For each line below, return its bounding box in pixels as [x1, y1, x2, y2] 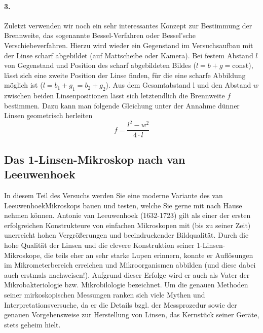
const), [232, 60, 253, 70]
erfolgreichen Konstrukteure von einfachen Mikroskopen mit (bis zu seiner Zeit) [4, 219, 251, 230]
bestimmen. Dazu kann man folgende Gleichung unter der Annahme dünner [4, 100, 240, 110]
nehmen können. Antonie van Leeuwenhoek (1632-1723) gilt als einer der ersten [4, 210, 251, 220]
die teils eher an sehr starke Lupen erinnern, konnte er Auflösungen [44, 249, 253, 260]
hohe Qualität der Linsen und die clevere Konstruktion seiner [4, 240, 195, 250]
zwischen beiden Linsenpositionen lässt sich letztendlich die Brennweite [4, 90, 225, 101]
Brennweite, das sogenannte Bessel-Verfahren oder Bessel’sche [4, 30, 196, 41]
